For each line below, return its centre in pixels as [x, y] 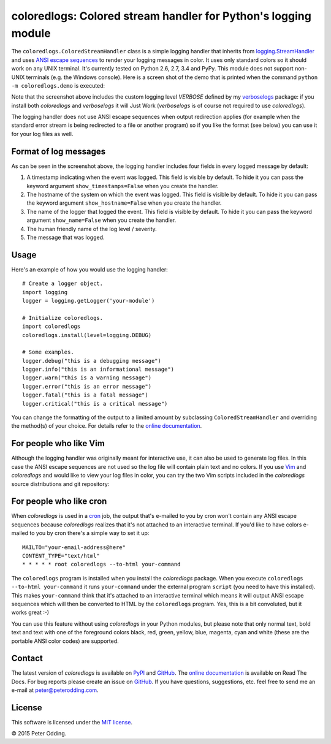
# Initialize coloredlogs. [63, 318]
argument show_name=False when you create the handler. [101, 220]
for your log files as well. [42, 134]
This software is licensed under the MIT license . [72, 723]
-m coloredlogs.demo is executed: [58, 85]
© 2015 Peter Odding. [39, 734]
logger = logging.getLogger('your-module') [89, 301]
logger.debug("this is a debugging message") [92, 361]
